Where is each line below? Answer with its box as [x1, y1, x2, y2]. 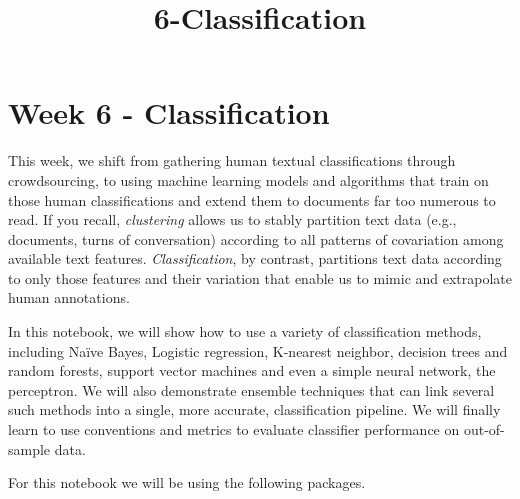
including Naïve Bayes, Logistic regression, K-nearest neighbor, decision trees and [8, 340, 508, 361]
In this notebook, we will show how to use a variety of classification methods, [8, 321, 482, 342]
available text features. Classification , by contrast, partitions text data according [8, 248, 502, 269]
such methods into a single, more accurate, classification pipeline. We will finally [8, 399, 501, 420]
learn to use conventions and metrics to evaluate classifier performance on [8, 419, 460, 440]
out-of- [463, 419, 505, 440]
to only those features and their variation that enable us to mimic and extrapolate [8, 267, 513, 288]
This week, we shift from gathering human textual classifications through [8, 150, 456, 171]
